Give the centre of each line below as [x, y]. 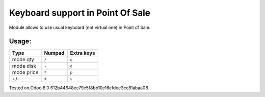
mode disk [24, 66]
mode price [25, 73]
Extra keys [82, 53]
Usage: [20, 41]
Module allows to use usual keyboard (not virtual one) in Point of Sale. [80, 27]
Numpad [54, 53]
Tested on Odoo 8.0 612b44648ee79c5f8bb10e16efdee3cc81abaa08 [79, 88]
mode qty [23, 60]
